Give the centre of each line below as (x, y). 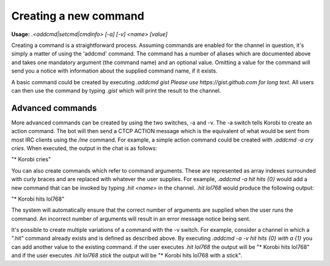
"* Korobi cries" (31, 159)
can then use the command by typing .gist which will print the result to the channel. (116, 90)
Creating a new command (78, 16)
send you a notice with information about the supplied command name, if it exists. (115, 71)
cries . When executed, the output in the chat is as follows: (84, 148)
